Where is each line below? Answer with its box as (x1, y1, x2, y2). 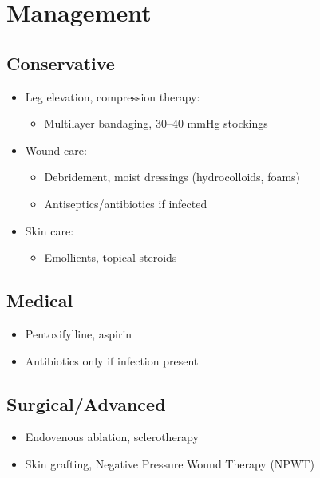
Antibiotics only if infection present (25, 352, 199, 369)
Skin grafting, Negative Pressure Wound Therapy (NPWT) (25, 455, 314, 472)
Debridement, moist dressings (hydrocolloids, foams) (44, 168, 301, 185)
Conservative (6, 50, 115, 75)
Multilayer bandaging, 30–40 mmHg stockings (44, 115, 268, 132)
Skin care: (25, 222, 74, 239)
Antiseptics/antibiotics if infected (44, 195, 207, 211)
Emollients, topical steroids (44, 249, 177, 266)
